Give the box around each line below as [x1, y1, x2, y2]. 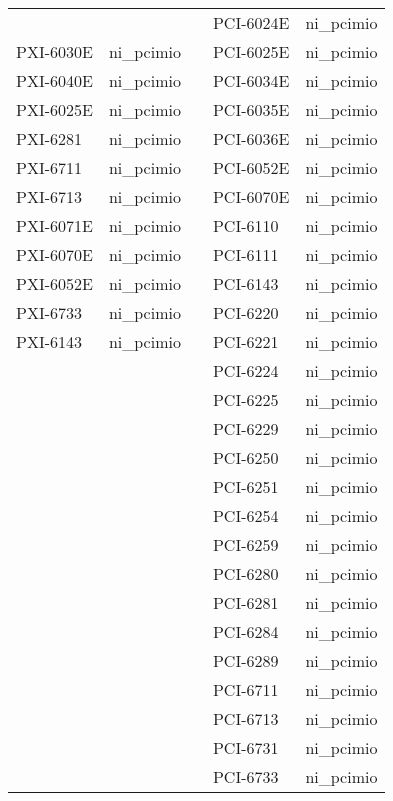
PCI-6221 [212, 330, 279, 353]
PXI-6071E [16, 214, 93, 237]
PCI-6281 [212, 591, 279, 614]
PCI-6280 [212, 562, 279, 585]
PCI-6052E [212, 156, 290, 179]
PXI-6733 [16, 301, 83, 324]
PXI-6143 [16, 330, 83, 353]
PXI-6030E [16, 40, 93, 63]
